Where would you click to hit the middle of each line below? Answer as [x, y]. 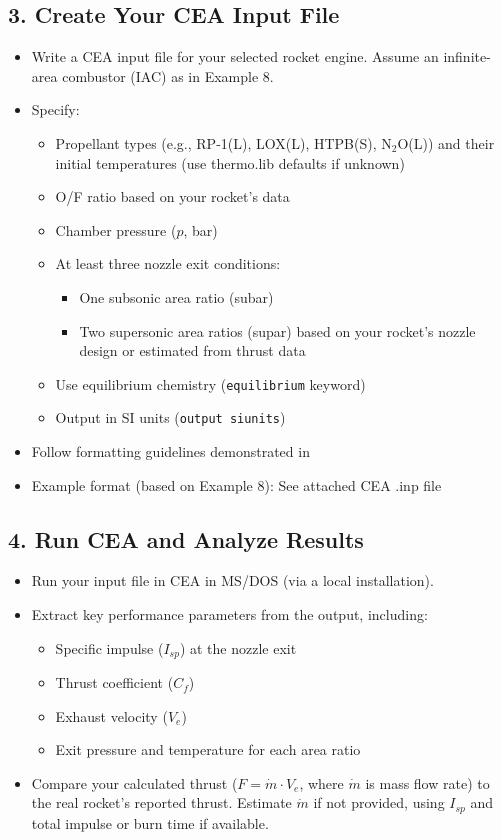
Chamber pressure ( [116, 229]
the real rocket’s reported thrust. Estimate [161, 802]
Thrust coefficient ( [114, 682]
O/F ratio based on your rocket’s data [172, 196]
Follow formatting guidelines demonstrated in [170, 451]
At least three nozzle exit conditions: [168, 263]
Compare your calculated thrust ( [134, 782]
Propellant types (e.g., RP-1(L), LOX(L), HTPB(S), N [223, 142]
